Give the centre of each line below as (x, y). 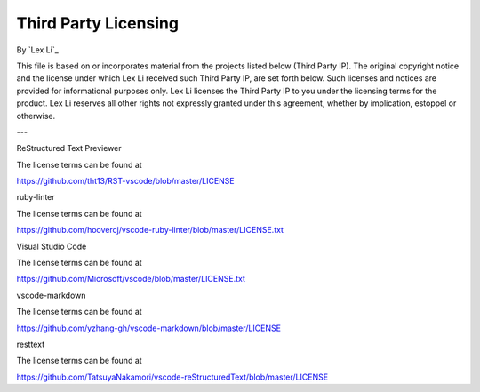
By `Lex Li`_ (38, 50)
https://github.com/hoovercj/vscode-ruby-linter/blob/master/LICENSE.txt (150, 230)
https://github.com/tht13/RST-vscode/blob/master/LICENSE (125, 181)
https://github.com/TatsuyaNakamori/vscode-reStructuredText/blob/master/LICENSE (172, 377)
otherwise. (36, 116)
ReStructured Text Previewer (69, 148)
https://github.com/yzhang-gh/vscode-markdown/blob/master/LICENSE (149, 328)
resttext (30, 344)
